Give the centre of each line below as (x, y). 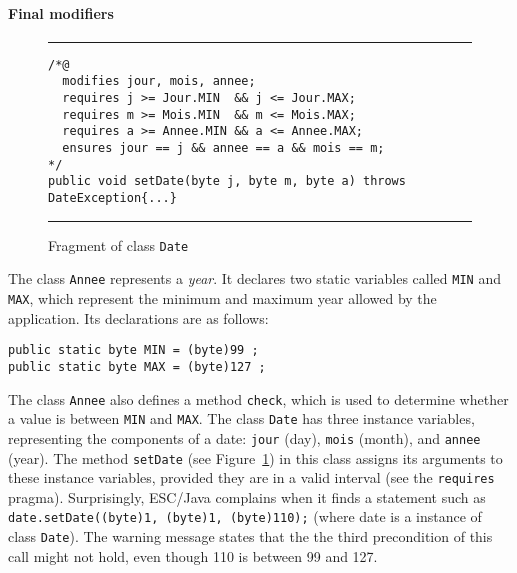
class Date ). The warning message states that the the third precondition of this (250, 536)
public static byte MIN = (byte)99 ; (133, 350)
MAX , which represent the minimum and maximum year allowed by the (222, 298)
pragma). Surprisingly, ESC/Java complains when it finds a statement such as (247, 496)
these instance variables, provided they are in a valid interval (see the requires (251, 477)
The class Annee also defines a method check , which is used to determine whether (258, 398)
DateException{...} (112, 198)
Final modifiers (61, 12)
